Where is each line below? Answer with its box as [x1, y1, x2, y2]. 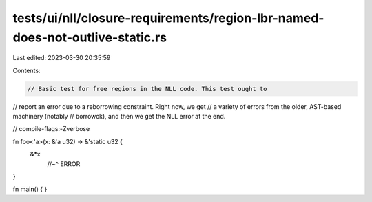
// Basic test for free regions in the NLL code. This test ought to [27, 85, 267, 92]
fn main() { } [12, 185, 48, 193]
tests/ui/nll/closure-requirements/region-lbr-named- [12, 10, 324, 26]
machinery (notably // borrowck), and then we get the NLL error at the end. [12, 112, 226, 121]
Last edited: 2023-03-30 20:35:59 [12, 54, 111, 62]
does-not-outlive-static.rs [12, 30, 167, 45]
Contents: [12, 66, 41, 74]
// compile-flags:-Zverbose [12, 125, 90, 133]
